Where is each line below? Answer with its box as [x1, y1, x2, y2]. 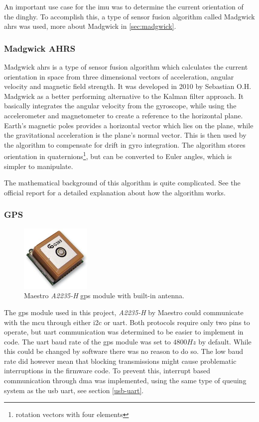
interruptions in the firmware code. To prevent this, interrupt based [4, 365, 210, 376]
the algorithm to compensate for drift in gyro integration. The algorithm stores [4, 139, 246, 150]
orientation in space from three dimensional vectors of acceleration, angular [4, 71, 234, 82]
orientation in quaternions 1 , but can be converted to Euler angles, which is [4, 150, 232, 161]
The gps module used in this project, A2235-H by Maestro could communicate [4, 307, 244, 317]
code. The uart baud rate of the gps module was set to [4, 336, 171, 346]
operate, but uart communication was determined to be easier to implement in [4, 327, 244, 337]
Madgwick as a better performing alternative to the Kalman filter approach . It [4, 90, 244, 101]
